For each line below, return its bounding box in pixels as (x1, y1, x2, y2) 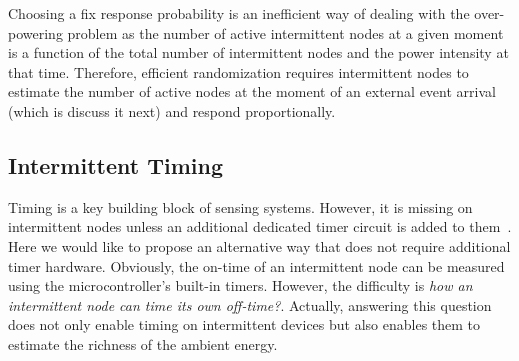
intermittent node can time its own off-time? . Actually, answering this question (8, 294, 492, 315)
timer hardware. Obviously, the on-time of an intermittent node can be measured (8, 255, 505, 276)
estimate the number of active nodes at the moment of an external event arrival (8, 81, 496, 102)
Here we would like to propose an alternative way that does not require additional (8, 235, 511, 256)
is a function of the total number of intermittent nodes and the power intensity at (8, 42, 509, 63)
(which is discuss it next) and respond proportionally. (8, 100, 336, 121)
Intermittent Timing (8, 149, 223, 180)
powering (8, 22, 63, 43)
